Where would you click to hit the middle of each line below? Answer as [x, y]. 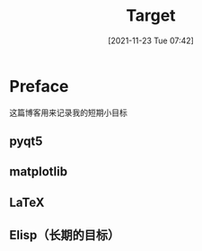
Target [151, 16]
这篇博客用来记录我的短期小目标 [68, 112]
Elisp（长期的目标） [65, 235]
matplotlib [39, 172]
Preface [39, 86]
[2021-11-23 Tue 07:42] [151, 40]
